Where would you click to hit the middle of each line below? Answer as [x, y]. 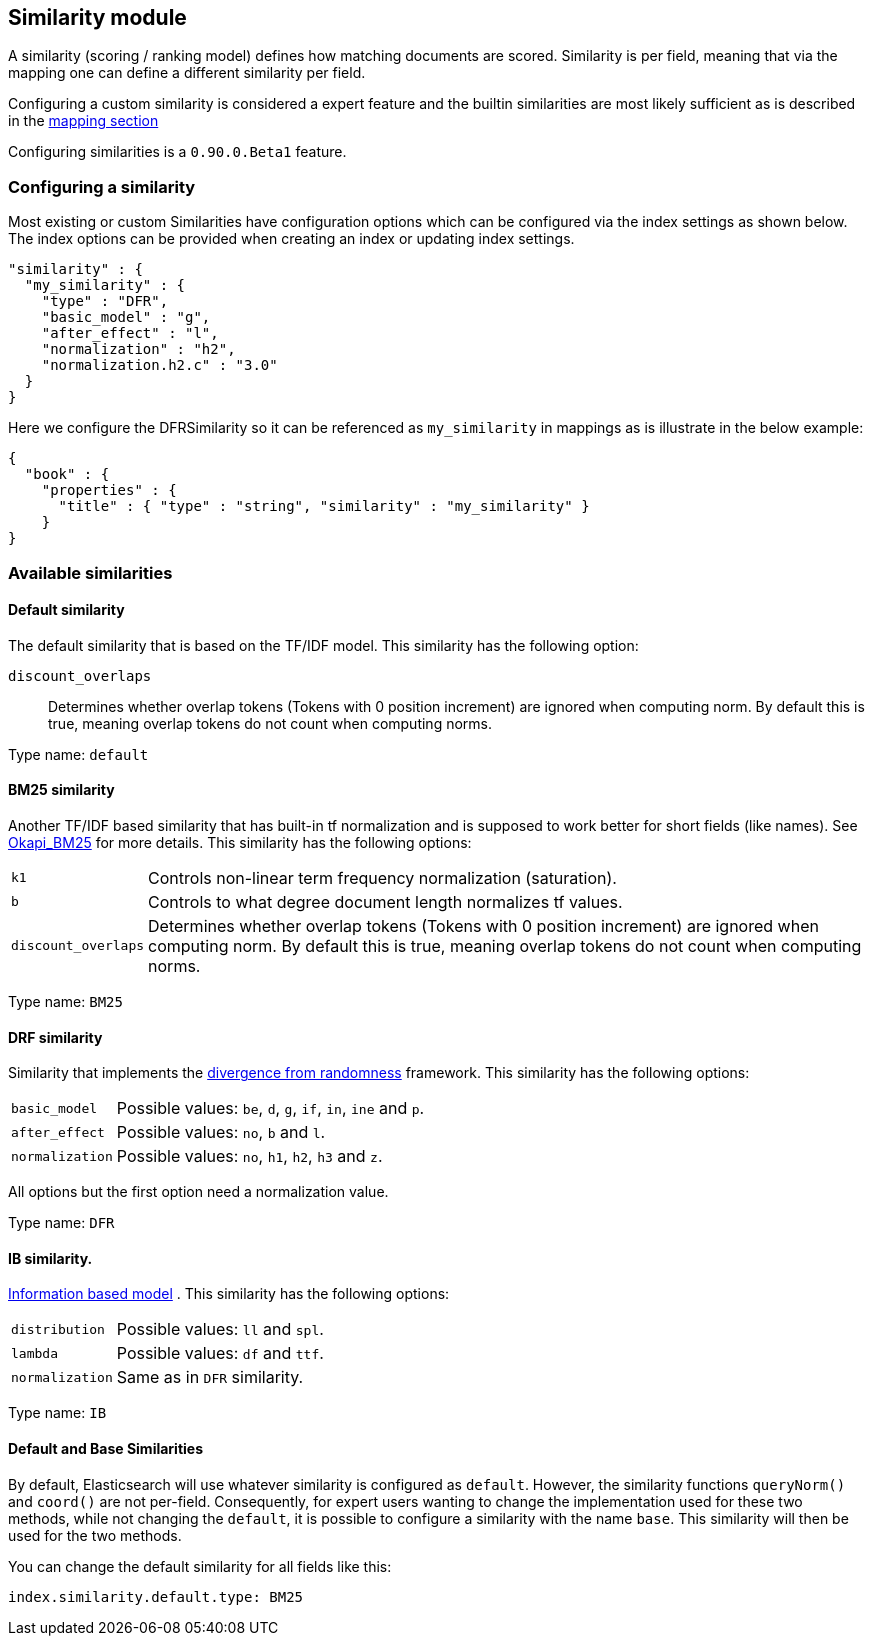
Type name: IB [57, 1413]
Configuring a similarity [102, 186]
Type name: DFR [61, 1223]
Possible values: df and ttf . [220, 1353]
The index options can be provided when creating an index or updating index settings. [291, 239]
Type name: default [78, 754]
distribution [58, 1329]
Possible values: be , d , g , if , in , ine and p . [270, 1108]
